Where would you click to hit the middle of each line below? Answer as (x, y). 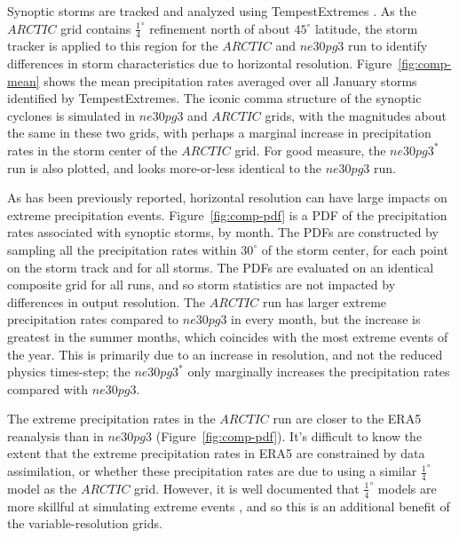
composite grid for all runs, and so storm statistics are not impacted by (202, 285)
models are (407, 488)
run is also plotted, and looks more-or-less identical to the (164, 167)
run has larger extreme (324, 301)
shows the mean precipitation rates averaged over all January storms (230, 80)
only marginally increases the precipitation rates (319, 372)
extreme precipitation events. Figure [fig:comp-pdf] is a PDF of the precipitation (227, 214)
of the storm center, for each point (355, 249)
